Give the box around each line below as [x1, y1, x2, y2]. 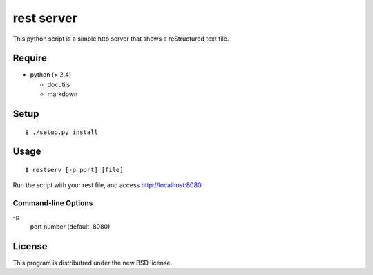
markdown [47, 90, 78, 98]
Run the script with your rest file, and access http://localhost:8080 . [12, 181, 204, 189]
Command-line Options [12, 198, 93, 208]
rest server [12, 10, 77, 26]
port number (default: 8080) [30, 222, 111, 231]
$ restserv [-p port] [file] [25, 166, 124, 174]
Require [12, 53, 48, 64]
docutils [47, 80, 70, 88]
